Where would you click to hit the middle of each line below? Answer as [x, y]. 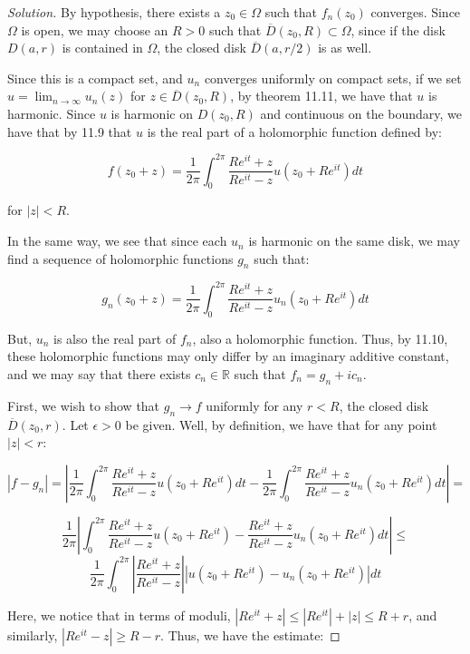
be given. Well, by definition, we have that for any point [281, 424]
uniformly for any [254, 405]
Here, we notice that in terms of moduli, [119, 615]
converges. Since [416, 12]
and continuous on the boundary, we [361, 113]
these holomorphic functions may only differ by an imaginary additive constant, [228, 356]
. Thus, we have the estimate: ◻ [250, 634]
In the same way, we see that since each [117, 241]
